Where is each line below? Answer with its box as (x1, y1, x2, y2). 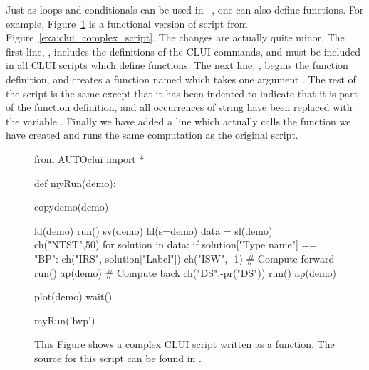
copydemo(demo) (34, 199, 109, 214)
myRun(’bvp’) (34, 312, 95, 327)
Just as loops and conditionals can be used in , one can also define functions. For (6, 2, 364, 16)
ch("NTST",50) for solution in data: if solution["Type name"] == (34, 237, 318, 252)
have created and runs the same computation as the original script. (6, 127, 298, 142)
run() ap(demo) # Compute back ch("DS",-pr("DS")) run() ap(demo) (34, 265, 336, 280)
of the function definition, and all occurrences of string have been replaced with (6, 100, 353, 115)
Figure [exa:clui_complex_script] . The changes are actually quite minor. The (6, 30, 345, 45)
